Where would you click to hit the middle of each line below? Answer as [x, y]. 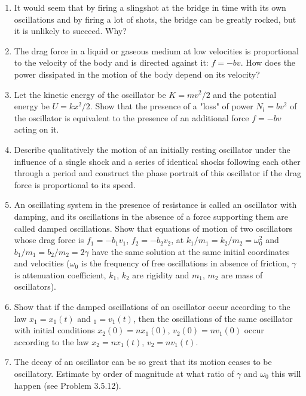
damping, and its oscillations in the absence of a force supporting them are [151, 216]
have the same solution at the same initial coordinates [191, 251]
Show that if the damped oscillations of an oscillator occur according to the [152, 307]
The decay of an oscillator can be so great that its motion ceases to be [143, 362]
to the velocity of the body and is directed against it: [111, 62]
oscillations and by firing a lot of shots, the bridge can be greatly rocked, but [155, 19]
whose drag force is [49, 240]
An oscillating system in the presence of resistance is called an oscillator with [155, 205]
